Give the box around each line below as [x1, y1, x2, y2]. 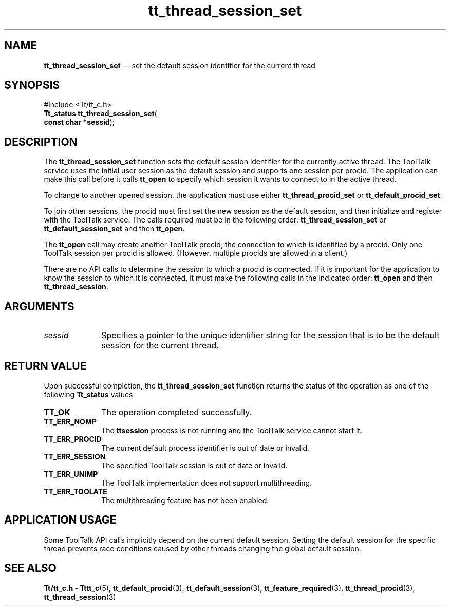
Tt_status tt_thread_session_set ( [44, 109, 157, 118]
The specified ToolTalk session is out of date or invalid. [101, 460, 288, 470]
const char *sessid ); [44, 118, 115, 127]
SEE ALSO [4, 562, 57, 575]
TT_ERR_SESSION [44, 452, 106, 461]
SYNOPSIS [4, 79, 60, 92]
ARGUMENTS [4, 300, 74, 313]
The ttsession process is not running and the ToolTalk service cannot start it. [101, 426, 362, 435]
